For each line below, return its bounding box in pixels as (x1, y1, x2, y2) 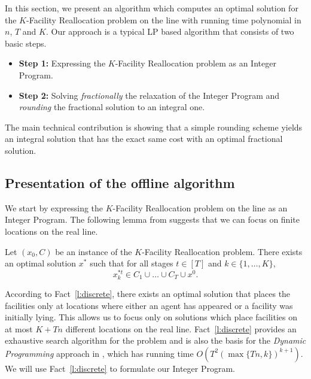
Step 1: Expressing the (19, 57, 106, 69)
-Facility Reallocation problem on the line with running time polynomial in (26, 13, 301, 26)
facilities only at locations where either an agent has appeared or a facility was (5, 299, 293, 311)
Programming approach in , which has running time (5, 347, 194, 359)
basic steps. (5, 37, 47, 49)
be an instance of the (55, 245, 132, 257)
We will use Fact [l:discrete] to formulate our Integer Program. (5, 362, 236, 374)
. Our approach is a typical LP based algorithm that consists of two (45, 25, 294, 38)
